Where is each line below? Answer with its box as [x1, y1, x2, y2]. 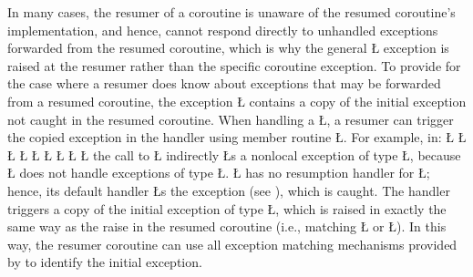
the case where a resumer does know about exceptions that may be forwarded [7, 74, 441, 93]
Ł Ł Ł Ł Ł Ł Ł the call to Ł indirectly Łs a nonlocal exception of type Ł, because [7, 145, 461, 164]
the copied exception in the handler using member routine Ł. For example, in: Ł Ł [7, 128, 467, 147]
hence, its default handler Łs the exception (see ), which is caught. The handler [7, 180, 450, 200]
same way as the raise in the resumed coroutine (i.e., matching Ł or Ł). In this [7, 217, 447, 236]
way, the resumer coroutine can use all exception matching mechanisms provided [7, 234, 458, 253]
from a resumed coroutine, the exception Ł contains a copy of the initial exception [7, 91, 467, 110]
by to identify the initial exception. [7, 252, 202, 272]
